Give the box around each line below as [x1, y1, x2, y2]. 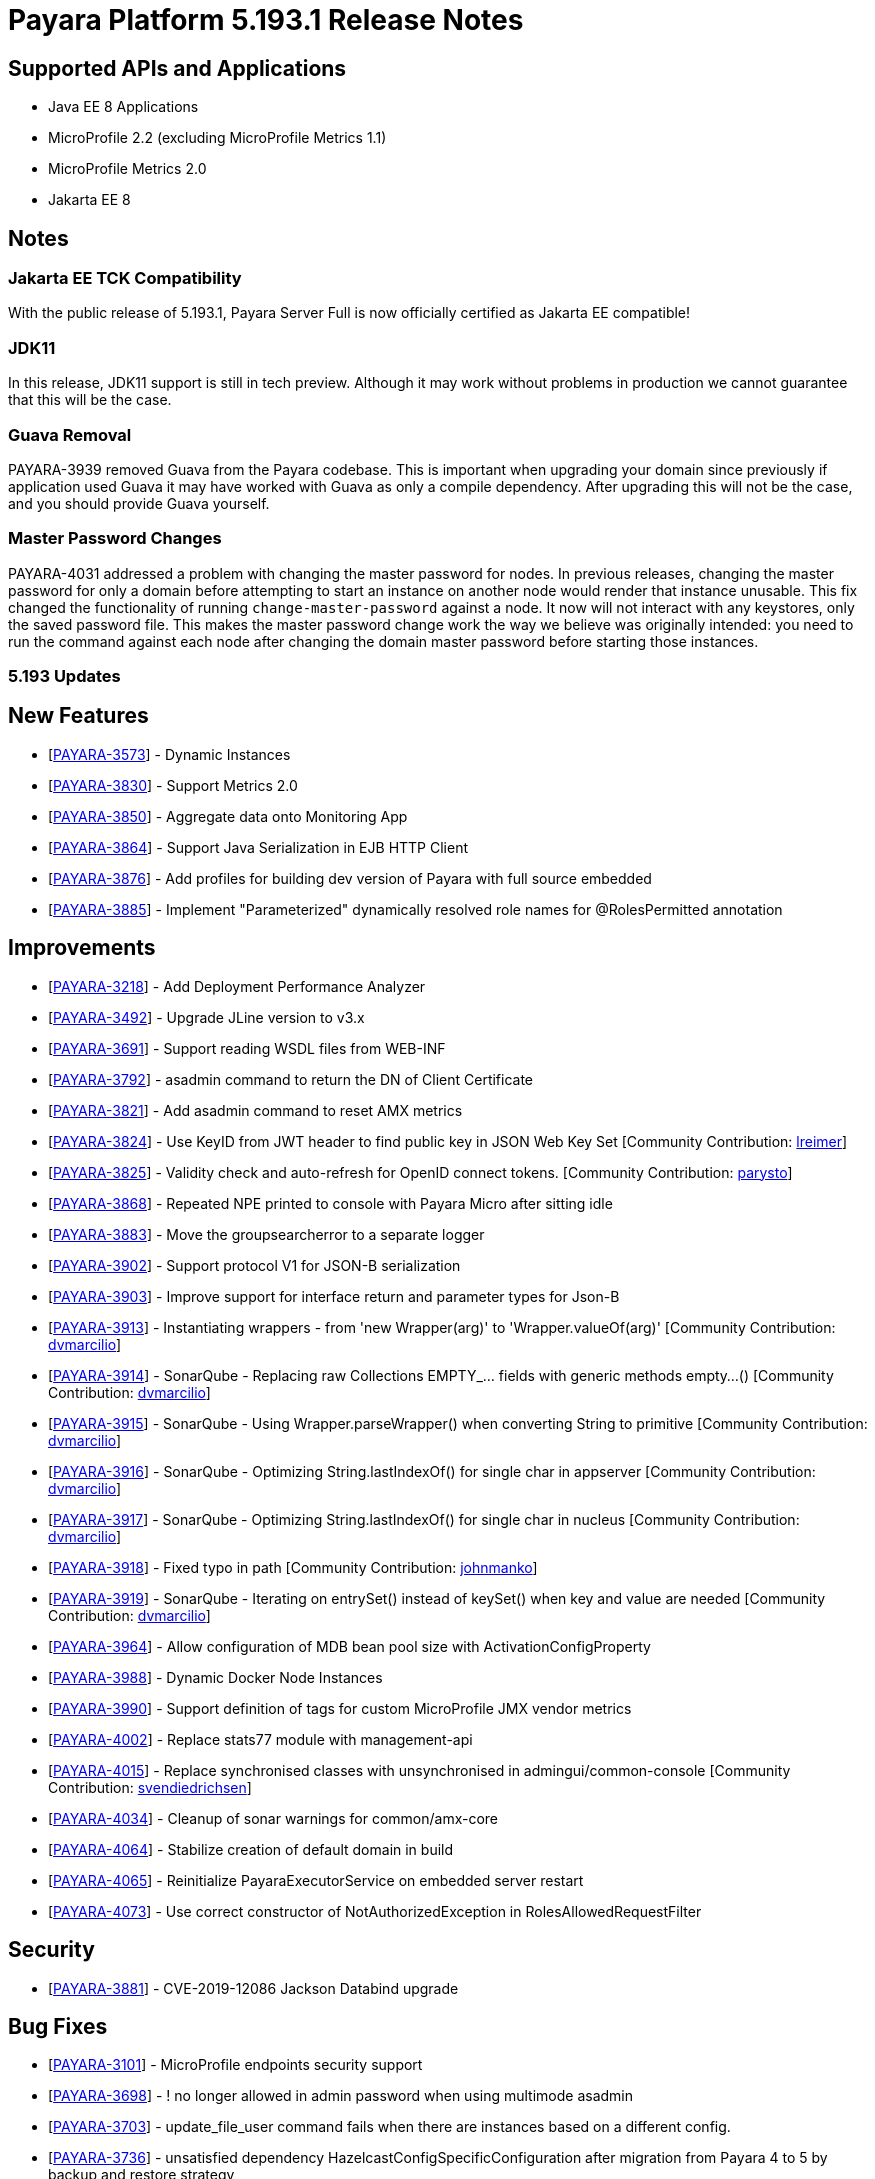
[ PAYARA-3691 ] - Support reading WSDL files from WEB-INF [48, 1039, 446, 1057]
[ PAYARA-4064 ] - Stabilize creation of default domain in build [48, 1840, 454, 1858]
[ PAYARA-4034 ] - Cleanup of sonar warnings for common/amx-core [48, 1809, 499, 1827]
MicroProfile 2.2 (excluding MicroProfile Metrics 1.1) [48, 129, 387, 147]
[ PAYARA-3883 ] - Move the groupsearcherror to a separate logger [48, 1225, 485, 1243]
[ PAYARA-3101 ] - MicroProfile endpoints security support [48, 2056, 423, 2074]
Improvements [8, 935, 156, 961]
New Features [8, 703, 149, 729]
